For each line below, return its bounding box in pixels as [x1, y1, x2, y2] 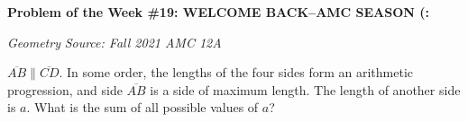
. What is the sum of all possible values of [26, 98, 259, 117]
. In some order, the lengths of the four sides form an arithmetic [59, 63, 413, 82]
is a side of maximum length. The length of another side [150, 80, 461, 99]
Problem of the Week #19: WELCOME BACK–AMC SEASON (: [7, 3, 430, 21]
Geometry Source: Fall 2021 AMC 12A [7, 32, 222, 51]
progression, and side [7, 80, 123, 99]
